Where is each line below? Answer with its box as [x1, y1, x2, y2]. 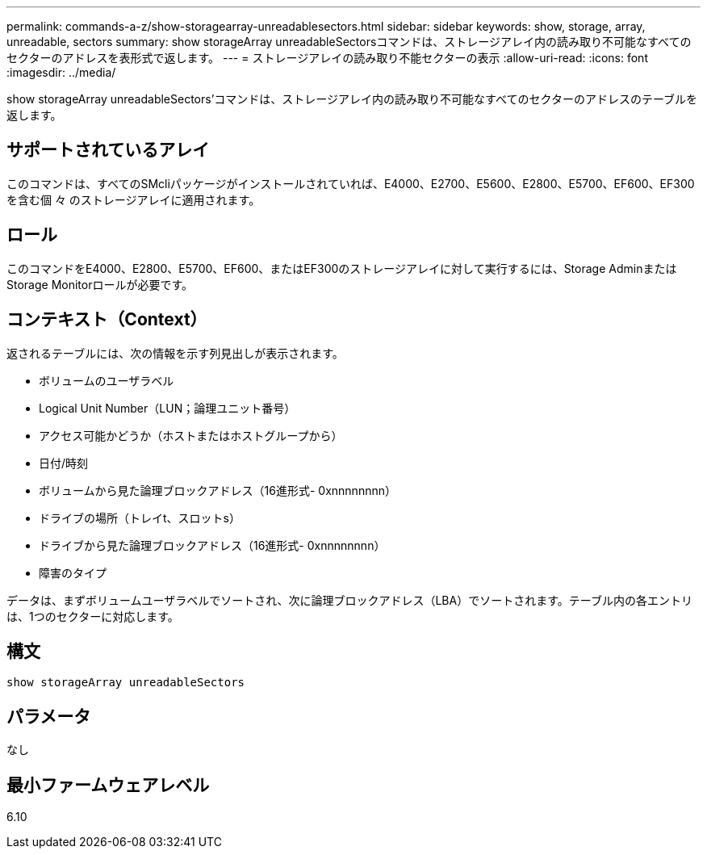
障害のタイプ [39, 565, 107, 580]
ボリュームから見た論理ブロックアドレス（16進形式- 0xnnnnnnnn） [39, 483, 396, 497]
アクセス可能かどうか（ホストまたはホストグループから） [39, 428, 343, 442]
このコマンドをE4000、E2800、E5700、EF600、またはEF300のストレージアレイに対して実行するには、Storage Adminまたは [6, 261, 677, 275]
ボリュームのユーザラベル [39, 373, 174, 388]
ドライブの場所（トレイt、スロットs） [39, 510, 241, 525]
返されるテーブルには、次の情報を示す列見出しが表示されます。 [6, 346, 344, 360]
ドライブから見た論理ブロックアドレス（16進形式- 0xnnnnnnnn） [39, 538, 386, 552]
